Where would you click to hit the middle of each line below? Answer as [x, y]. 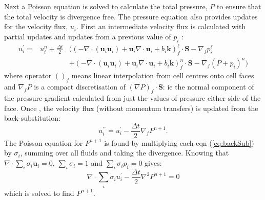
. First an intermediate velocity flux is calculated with [161, 26]
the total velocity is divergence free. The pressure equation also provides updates [131, 16]
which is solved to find [39, 193]
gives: [153, 163]
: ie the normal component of [208, 87]
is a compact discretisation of [80, 87]
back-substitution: [32, 118]
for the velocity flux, [36, 26]
